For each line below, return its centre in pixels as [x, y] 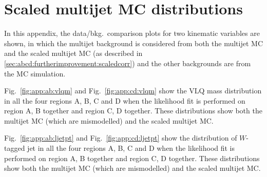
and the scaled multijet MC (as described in [73, 53]
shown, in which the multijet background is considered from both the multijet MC [133, 43]
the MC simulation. [35, 73]
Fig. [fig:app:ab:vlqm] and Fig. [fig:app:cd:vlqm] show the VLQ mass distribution [133, 91]
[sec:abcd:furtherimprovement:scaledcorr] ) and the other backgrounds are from [128, 63]
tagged [15, 148]
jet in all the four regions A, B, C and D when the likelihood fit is [131, 148]
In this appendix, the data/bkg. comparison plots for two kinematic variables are [132, 33]
